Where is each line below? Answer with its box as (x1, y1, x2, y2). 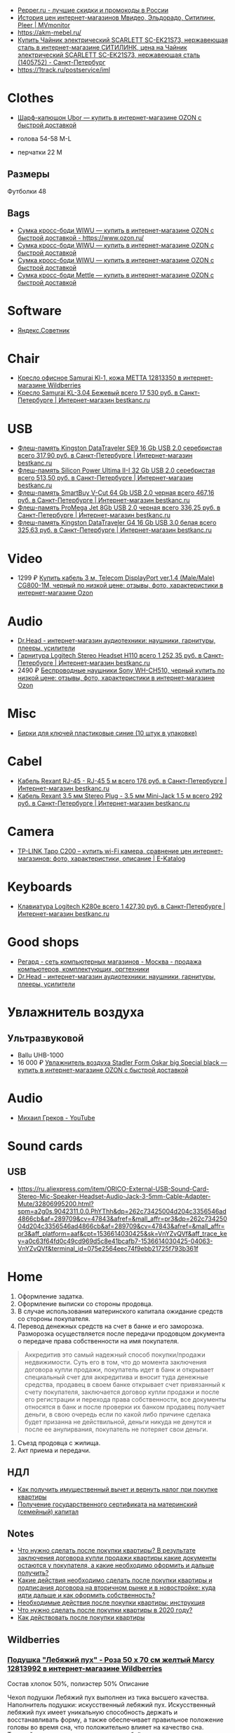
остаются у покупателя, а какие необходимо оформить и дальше (17, 1561, 215, 1569)
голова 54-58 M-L (17, 134, 72, 142)
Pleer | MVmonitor (17, 21, 70, 29)
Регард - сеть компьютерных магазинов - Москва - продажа (17, 957, 202, 966)
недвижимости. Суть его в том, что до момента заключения (24, 1357, 207, 1366)
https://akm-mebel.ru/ (17, 28, 82, 36)
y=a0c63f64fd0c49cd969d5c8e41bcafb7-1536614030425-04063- (17, 1237, 213, 1245)
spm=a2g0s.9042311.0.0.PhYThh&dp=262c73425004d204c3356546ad (17, 1207, 227, 1215)
